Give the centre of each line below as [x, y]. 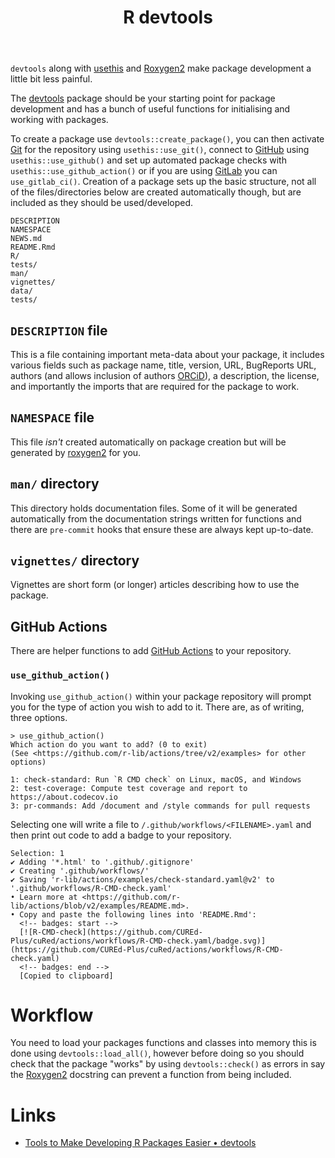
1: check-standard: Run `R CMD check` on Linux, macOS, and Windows [156, 779]
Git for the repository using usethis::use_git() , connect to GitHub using [160, 150]
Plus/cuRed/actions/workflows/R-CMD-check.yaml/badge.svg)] [138, 941]
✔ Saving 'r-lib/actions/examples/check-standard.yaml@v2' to [142, 879]
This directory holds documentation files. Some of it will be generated [154, 508]
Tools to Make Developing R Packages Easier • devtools [140, 1143]
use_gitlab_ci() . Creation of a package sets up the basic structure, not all [163, 182]
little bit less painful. [51, 79]
